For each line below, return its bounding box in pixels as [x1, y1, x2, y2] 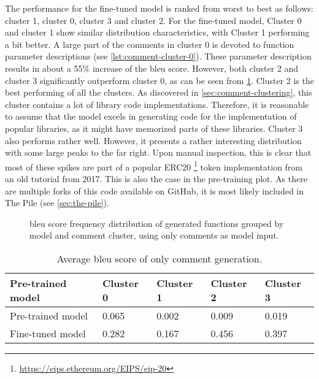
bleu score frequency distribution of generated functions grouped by [29, 216, 284, 229]
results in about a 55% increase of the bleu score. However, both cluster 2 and [5, 61, 299, 74]
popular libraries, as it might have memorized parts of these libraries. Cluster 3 [5, 121, 303, 134]
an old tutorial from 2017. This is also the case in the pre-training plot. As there [5, 172, 307, 185]
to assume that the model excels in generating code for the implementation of [5, 110, 297, 123]
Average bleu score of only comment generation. [56, 251, 263, 266]
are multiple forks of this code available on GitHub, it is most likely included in [5, 184, 304, 197]
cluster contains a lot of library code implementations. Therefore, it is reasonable [5, 98, 309, 110]
